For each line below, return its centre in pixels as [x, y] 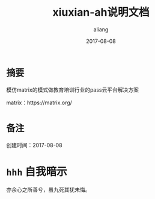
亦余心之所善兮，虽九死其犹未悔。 [48, 189]
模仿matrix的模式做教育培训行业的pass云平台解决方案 [73, 90]
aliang [101, 29]
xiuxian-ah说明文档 [101, 12]
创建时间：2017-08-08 [34, 145]
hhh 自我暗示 [37, 172]
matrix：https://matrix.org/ [39, 103]
